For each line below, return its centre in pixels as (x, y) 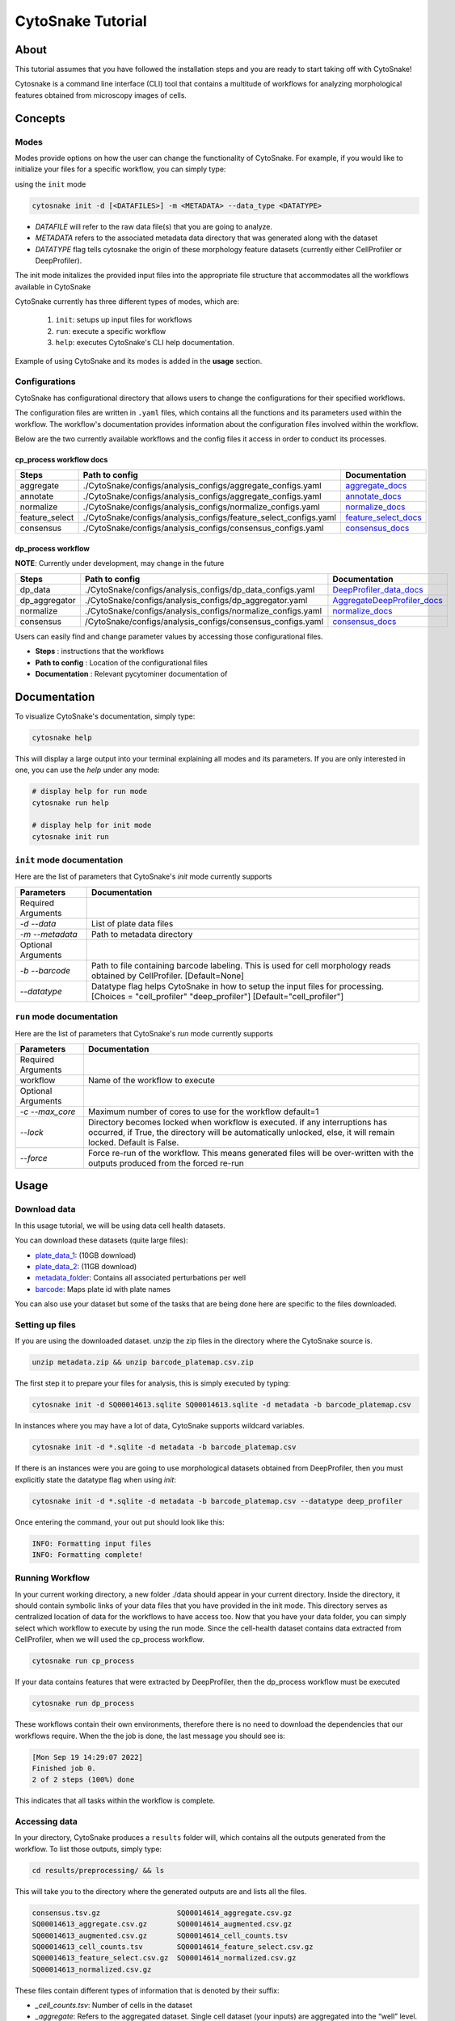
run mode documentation (67, 1017)
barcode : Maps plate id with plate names (103, 1289)
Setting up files (45, 1324)
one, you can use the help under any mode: (87, 770)
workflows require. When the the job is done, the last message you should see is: (150, 1736)
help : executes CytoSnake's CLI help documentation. (145, 343)
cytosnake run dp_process (83, 1703)
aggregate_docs (376, 486)
